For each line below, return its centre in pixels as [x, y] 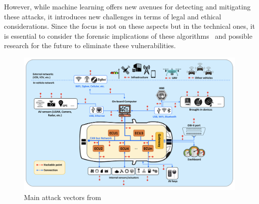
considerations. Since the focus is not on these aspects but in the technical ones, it [129, 26]
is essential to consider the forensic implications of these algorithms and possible [128, 35]
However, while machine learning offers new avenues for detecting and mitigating [127, 6]
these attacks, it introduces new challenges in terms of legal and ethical [113, 16]
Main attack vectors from [63, 197]
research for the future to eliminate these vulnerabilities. [90, 45]
